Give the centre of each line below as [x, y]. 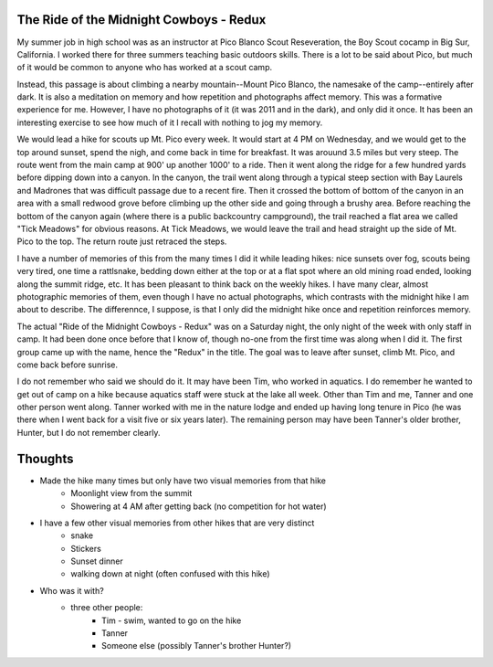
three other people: [107, 608]
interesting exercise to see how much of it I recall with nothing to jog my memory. [170, 122]
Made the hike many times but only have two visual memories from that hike [183, 481]
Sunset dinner [97, 561]
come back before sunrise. [68, 365]
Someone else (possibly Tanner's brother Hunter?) [197, 646]
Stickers [86, 548]
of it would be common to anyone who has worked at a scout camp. [145, 68]
